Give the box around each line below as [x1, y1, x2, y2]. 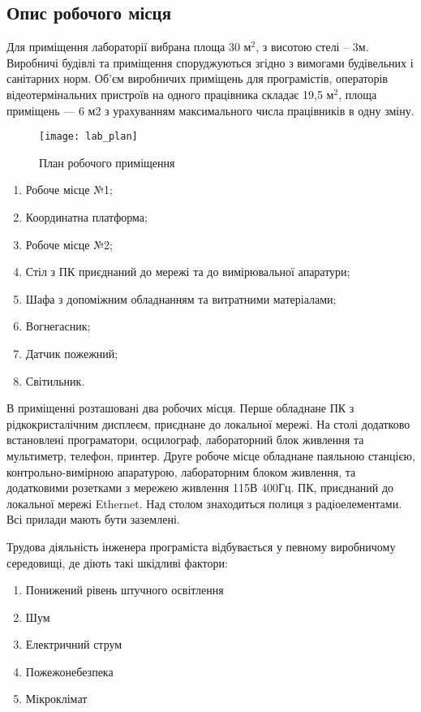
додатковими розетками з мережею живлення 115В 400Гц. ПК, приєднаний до [6, 479, 394, 496]
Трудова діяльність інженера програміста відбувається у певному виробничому [6, 537, 396, 554]
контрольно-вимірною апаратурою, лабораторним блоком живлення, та [6, 463, 356, 480]
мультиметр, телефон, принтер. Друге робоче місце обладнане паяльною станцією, [6, 447, 415, 464]
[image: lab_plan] [39, 131, 138, 143]
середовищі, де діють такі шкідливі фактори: [6, 554, 228, 571]
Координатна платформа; [25, 209, 148, 226]
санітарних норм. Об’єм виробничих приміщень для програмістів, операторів [6, 70, 388, 87]
